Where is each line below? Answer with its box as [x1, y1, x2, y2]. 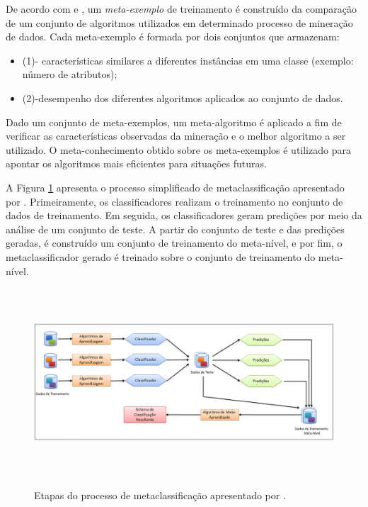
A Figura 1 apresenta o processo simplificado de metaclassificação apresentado [6, 179, 345, 194]
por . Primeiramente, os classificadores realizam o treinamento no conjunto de [6, 194, 343, 208]
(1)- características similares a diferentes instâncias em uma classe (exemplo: [22, 52, 354, 67]
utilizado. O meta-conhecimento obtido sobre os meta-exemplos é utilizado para [6, 142, 351, 157]
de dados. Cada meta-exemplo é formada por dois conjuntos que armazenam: [6, 29, 340, 44]
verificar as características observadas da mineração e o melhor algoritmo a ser [6, 128, 346, 143]
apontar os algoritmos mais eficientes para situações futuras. [6, 156, 267, 171]
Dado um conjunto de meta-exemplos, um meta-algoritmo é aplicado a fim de [6, 114, 342, 129]
